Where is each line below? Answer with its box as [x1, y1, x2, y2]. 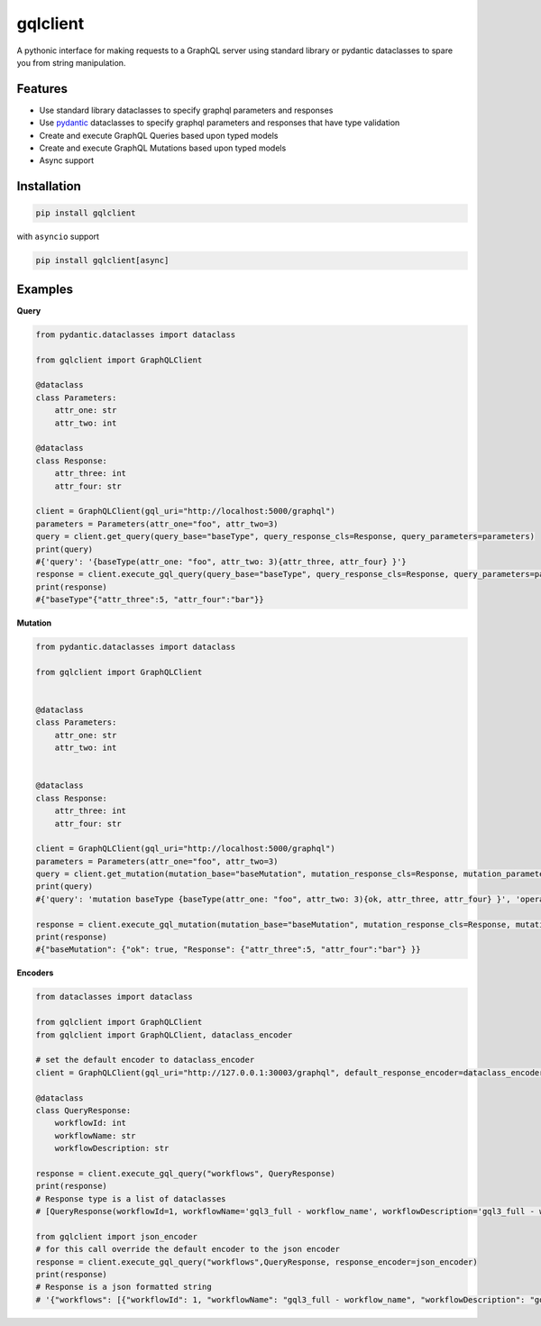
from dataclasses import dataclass [35, 992, 193, 1002]
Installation [16, 178, 81, 194]
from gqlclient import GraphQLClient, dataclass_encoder [35, 1029, 293, 1040]
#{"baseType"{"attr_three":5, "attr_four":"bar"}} [35, 595, 265, 605]
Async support [39, 155, 95, 166]
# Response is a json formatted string [35, 1282, 212, 1293]
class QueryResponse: [35, 1105, 132, 1115]
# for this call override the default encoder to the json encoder [35, 1244, 341, 1255]
